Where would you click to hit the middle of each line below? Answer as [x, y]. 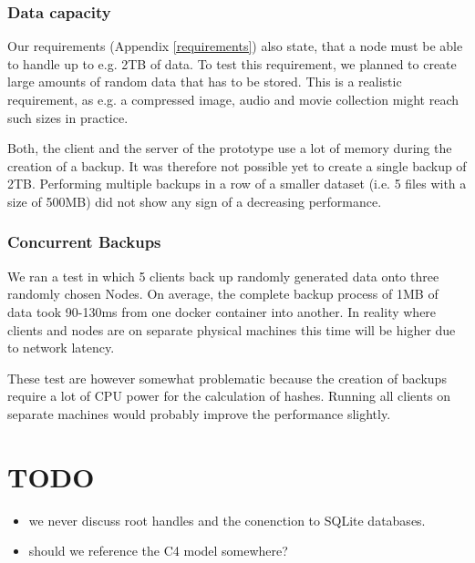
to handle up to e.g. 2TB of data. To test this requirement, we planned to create [232, 63]
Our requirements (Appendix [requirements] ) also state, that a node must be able [235, 46]
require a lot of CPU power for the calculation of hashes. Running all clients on [229, 396]
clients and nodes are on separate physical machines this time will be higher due [232, 329]
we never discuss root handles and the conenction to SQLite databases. [227, 520]
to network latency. [61, 348]
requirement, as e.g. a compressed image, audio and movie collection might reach [233, 99]
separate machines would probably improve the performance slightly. [199, 413]
